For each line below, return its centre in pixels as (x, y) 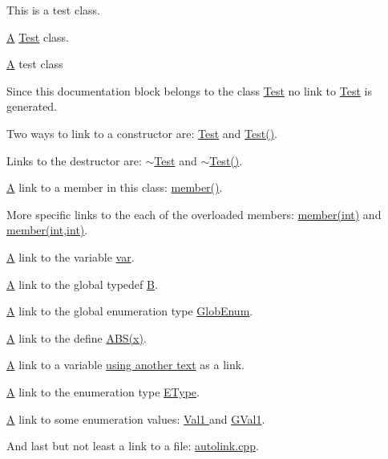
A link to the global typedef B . (82, 284)
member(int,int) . (47, 230)
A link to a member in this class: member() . (115, 187)
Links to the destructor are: (74, 160)
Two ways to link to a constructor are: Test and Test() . (142, 133)
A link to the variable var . (71, 256)
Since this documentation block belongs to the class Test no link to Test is (189, 90)
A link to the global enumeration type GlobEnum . (130, 311)
